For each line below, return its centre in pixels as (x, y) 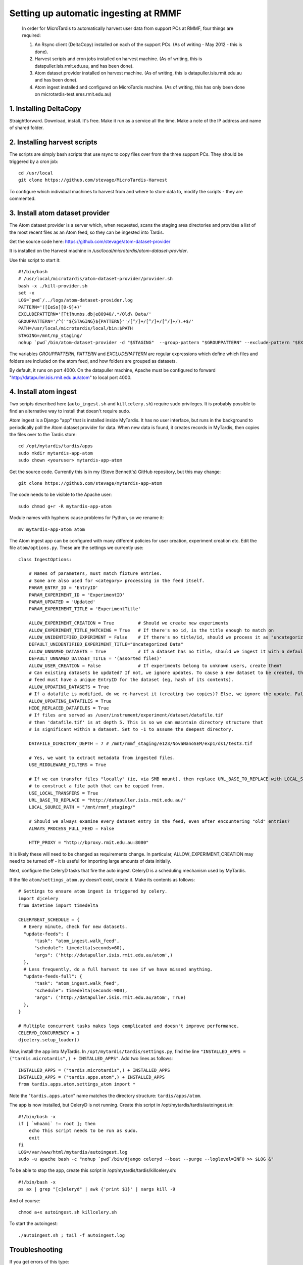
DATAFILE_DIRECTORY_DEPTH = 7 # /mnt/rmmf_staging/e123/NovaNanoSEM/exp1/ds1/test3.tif (140, 743)
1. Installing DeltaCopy (45, 109)
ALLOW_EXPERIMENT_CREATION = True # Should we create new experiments (129, 623)
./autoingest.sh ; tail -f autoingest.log (72, 1235)
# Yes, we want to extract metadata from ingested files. (102, 757)
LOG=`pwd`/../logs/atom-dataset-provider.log (76, 300)
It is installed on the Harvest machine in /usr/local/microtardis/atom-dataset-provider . (99, 251)
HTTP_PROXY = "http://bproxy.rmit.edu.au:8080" (89, 843)
